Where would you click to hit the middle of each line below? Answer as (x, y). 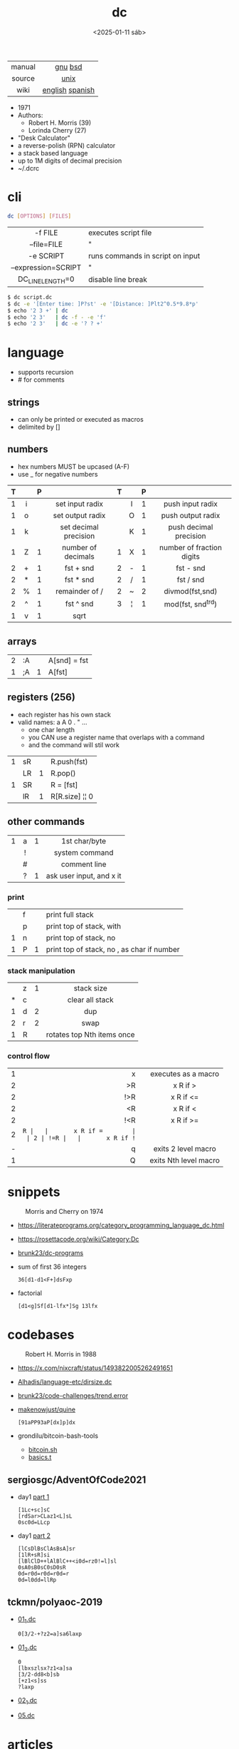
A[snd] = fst (69, 661)
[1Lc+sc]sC (34, 1510)
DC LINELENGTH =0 (46, 280)
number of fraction (191, 547)
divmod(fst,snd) (191, 591)
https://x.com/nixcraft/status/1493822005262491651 (95, 1368)
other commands (46, 822)
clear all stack (90, 1000)
